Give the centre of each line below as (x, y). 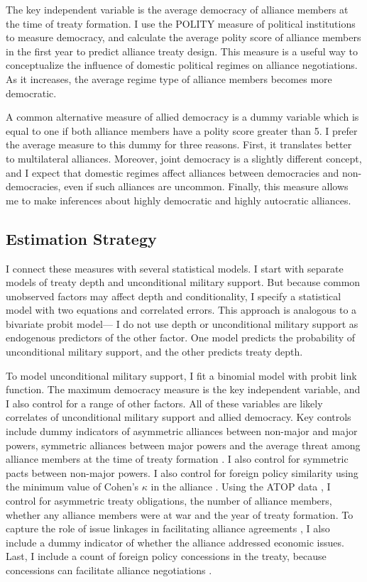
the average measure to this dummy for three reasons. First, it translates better (179, 144)
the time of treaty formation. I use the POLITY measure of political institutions (181, 23)
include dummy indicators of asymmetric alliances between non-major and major (182, 431)
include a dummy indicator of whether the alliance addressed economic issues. (175, 542)
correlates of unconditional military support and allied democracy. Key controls (179, 417)
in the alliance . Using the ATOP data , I (241, 487)
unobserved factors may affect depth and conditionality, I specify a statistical (174, 296)
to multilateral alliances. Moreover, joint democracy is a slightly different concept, (184, 158)
